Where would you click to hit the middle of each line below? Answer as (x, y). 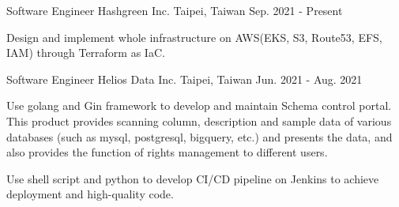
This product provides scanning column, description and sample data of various (199, 120)
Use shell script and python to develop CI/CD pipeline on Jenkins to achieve (193, 178)
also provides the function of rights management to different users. (167, 152)
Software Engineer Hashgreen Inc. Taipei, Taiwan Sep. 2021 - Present (175, 10)
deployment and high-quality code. (90, 194)
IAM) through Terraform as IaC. (86, 53)
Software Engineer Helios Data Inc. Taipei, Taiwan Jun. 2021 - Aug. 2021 (184, 79)
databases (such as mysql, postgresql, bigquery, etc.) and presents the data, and (199, 136)
